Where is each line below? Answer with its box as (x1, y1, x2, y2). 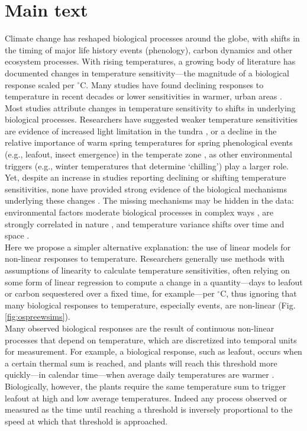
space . (5, 229, 30, 242)
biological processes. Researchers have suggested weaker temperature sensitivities (5, 113, 298, 126)
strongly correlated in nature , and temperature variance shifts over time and (5, 217, 285, 230)
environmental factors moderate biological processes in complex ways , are (5, 206, 273, 218)
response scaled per (5, 78, 75, 91)
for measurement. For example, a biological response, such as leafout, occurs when (5, 345, 302, 358)
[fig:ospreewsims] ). (5, 310, 70, 323)
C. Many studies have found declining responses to (80, 78, 264, 91)
